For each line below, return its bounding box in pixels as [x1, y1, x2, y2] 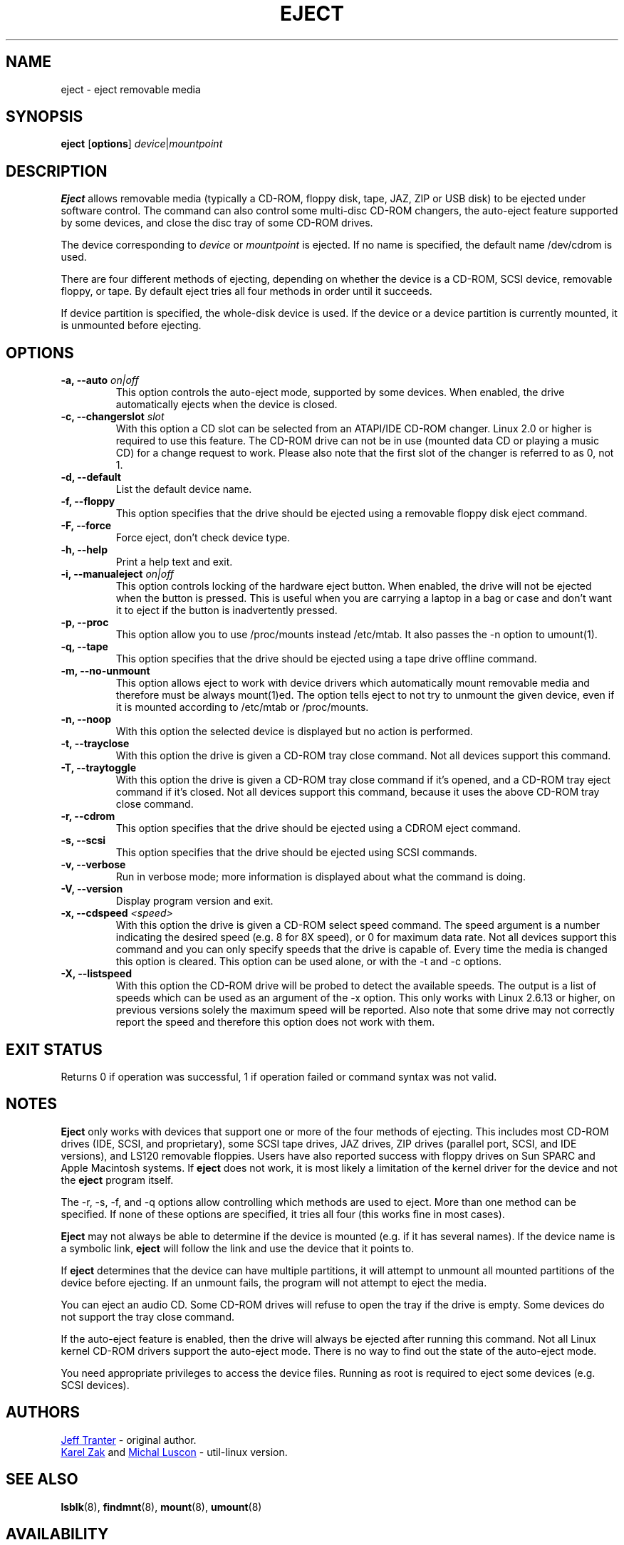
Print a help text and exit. [115, 556, 233, 568]
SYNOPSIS [6, 108, 83, 126]
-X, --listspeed [61, 967, 132, 980]
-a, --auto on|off [61, 374, 139, 387]
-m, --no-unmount [61, 665, 150, 677]
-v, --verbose [61, 858, 126, 871]
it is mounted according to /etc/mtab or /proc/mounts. [115, 701, 369, 714]
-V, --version [61, 883, 123, 895]
